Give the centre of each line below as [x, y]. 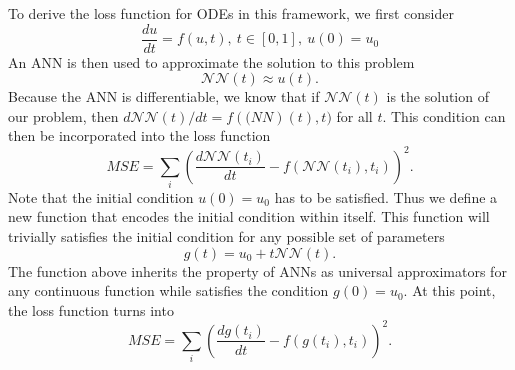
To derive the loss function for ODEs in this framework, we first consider [231, 13]
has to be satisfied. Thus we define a [386, 196]
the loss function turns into [91, 309]
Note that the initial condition [101, 196]
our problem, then [63, 115]
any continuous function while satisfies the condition [168, 290]
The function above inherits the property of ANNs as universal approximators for [257, 270]
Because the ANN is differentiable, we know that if [164, 96]
